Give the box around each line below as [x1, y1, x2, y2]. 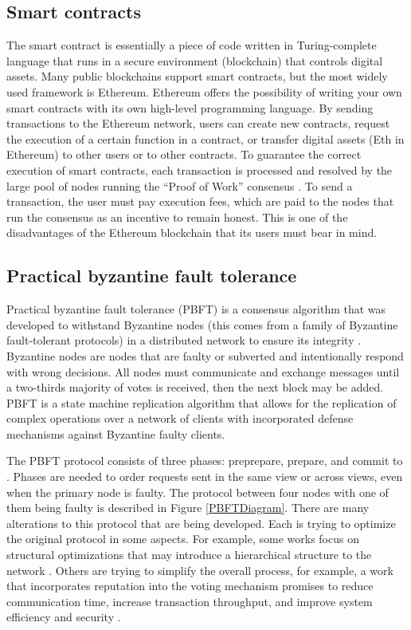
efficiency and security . [6, 608, 121, 625]
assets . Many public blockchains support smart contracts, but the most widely [6, 68, 388, 85]
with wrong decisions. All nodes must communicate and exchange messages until [6, 363, 400, 380]
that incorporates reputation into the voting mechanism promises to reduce [6, 577, 374, 594]
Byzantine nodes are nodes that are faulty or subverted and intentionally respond [6, 347, 404, 364]
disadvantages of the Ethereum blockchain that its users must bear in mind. [6, 224, 378, 241]
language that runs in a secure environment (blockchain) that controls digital [6, 52, 383, 69]
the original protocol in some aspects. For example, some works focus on [6, 530, 359, 547]
